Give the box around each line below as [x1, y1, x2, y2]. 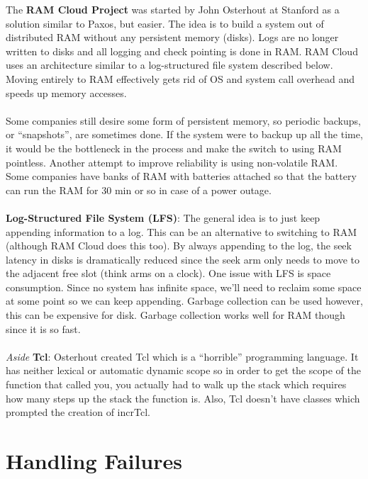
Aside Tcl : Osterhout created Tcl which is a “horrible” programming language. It [6, 349, 359, 364]
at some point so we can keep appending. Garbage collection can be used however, [6, 293, 363, 308]
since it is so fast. [6, 321, 81, 336]
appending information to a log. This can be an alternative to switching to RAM [6, 224, 357, 239]
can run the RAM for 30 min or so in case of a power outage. [6, 182, 272, 197]
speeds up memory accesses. [6, 85, 127, 100]
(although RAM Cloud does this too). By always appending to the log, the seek [6, 238, 352, 253]
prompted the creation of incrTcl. [6, 405, 150, 419]
